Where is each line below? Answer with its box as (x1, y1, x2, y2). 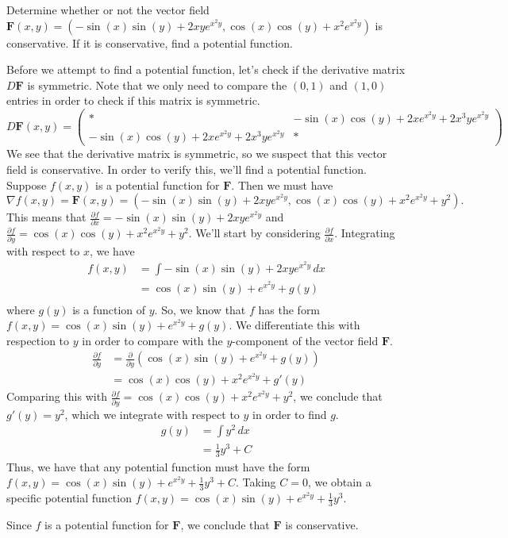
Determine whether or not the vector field (6, 2, 210, 17)
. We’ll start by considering (188, 225, 321, 241)
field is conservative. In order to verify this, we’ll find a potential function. (6, 160, 367, 177)
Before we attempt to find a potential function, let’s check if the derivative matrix (6, 61, 406, 78)
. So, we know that (154, 301, 246, 317)
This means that (6, 209, 87, 225)
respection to (6, 332, 70, 348)
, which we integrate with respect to (64, 405, 240, 422)
